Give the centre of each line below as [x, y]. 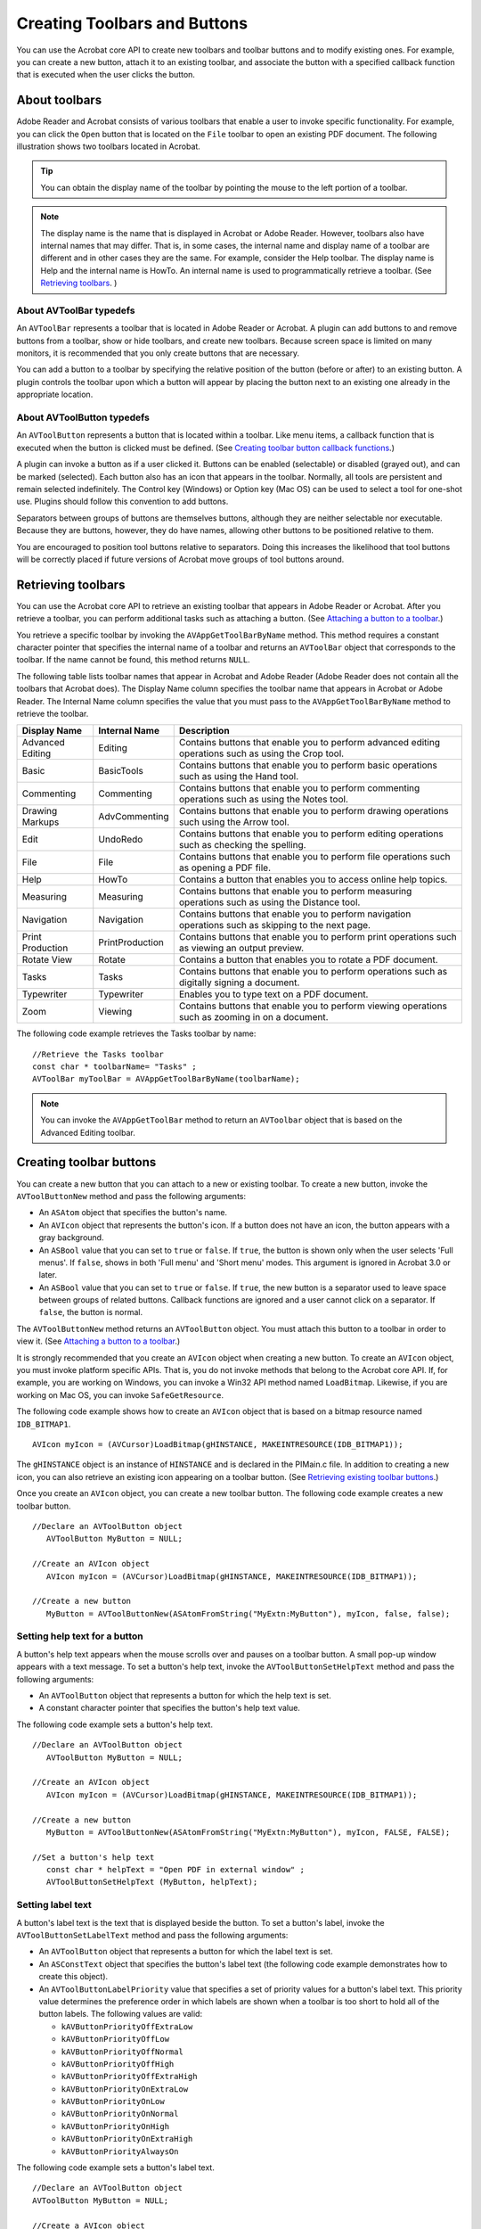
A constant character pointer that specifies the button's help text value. [169, 1708]
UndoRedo [121, 840]
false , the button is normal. [90, 1312]
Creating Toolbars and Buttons [132, 23]
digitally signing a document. [239, 983]
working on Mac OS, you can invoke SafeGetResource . [120, 1394]
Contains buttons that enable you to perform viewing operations [313, 1006]
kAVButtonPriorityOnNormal [120, 2114]
